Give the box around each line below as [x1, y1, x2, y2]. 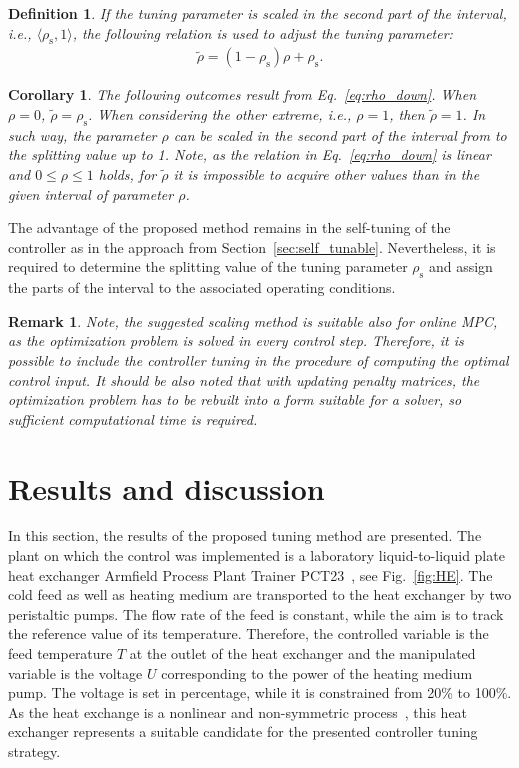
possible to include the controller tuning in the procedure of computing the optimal [8, 349, 509, 370]
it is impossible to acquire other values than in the [173, 164, 480, 184]
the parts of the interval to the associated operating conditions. [8, 277, 396, 298]
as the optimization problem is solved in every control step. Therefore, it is [8, 330, 464, 351]
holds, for [98, 164, 157, 184]
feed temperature [8, 643, 113, 664]
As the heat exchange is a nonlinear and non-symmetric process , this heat [8, 701, 468, 722]
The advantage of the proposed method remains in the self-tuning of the [8, 217, 451, 238]
